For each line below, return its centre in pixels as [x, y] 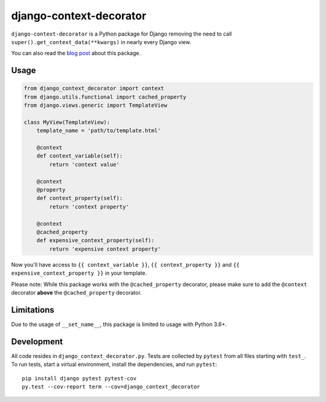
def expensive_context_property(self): [96, 241]
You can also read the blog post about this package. [76, 53]
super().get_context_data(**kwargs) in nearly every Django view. [101, 42]
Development [37, 341]
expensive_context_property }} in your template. [79, 273]
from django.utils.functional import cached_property [105, 97]
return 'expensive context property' [105, 249]
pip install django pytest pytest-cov [79, 378]
